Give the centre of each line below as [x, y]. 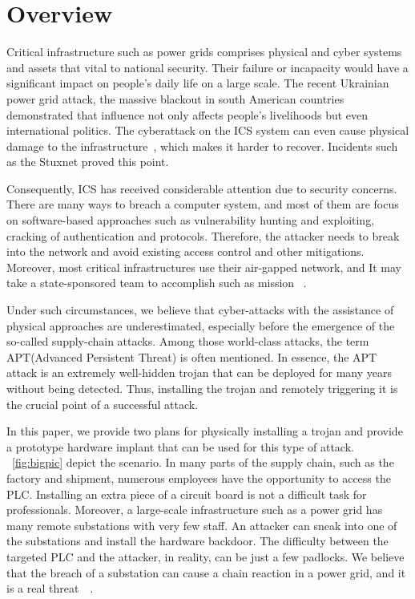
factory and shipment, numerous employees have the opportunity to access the [199, 478]
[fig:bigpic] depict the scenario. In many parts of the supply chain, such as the [203, 462]
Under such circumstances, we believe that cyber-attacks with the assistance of [200, 310]
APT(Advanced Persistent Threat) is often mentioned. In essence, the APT [192, 356]
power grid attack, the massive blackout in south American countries [175, 98]
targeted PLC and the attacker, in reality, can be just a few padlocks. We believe [205, 556]
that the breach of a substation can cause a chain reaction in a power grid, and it [206, 572]
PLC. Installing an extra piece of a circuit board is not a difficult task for [187, 494]
